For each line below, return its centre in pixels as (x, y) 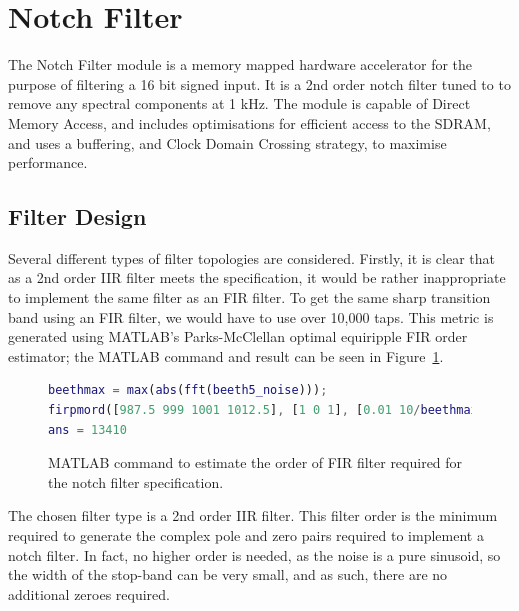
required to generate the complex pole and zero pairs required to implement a (246, 535)
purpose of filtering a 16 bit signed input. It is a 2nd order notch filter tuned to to (259, 83)
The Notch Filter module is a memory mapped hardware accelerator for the (240, 64)
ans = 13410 (87, 429)
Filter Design (77, 216)
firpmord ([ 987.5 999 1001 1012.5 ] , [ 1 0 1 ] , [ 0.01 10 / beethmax (263, 410)
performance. (48, 162)
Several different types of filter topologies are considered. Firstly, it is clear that (251, 257)
